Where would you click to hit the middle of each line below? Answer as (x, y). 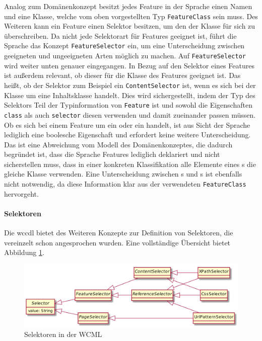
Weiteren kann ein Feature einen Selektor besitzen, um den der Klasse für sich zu (130, 26)
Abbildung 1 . (24, 252)
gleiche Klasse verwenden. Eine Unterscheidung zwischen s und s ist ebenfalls (123, 174)
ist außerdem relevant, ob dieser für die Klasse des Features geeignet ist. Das (122, 75)
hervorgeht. (21, 193)
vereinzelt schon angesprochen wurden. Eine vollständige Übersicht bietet (117, 242)
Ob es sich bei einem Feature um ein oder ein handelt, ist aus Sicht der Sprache (127, 124)
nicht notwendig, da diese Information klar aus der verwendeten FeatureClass (125, 184)
